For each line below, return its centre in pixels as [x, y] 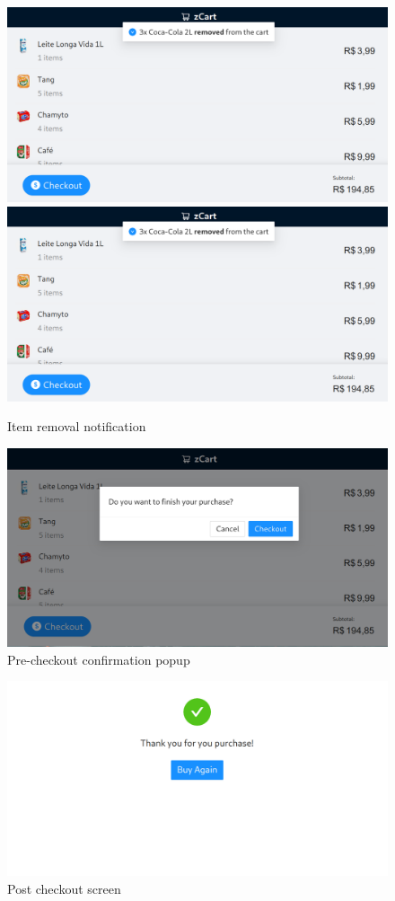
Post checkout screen [64, 888]
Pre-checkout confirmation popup [99, 659]
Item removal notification [77, 426]
